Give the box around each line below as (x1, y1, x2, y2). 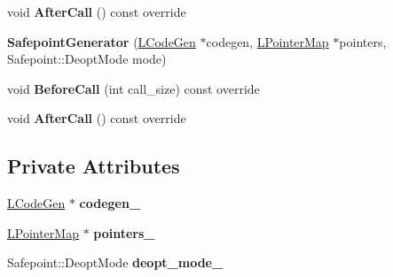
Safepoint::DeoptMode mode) (7, 50, 167, 68)
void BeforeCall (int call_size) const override (7, 79, 260, 97)
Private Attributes (7, 152, 180, 180)
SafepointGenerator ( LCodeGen (7, 32, 196, 50)
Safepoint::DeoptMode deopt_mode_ (7, 253, 224, 272)
